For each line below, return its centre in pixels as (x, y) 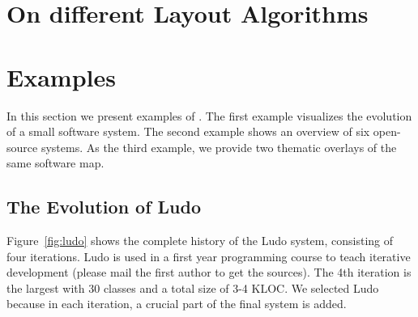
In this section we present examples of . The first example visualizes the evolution (209, 115)
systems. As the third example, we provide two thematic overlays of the (219, 147)
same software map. (55, 163)
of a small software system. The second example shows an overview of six (188, 131)
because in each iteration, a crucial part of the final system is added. (177, 304)
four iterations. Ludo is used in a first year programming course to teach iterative (209, 256)
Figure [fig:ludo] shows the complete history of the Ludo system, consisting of (200, 241)
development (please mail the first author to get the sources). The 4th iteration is (209, 272)
